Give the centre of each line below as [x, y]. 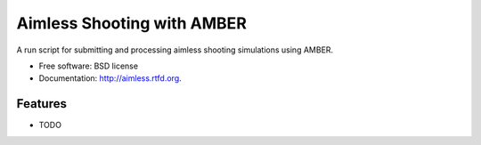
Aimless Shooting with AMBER [131, 23]
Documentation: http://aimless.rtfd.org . [110, 78]
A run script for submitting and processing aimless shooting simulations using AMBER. [175, 50]
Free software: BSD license [88, 66]
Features [41, 104]
